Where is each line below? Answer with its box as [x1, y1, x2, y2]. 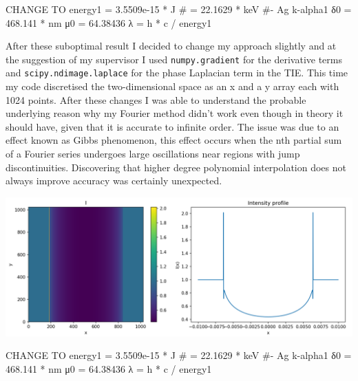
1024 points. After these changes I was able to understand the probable [6, 92, 306, 107]
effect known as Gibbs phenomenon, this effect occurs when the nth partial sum [6, 133, 342, 147]
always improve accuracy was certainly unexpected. [6, 173, 222, 188]
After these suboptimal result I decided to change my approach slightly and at [6, 39, 337, 53]
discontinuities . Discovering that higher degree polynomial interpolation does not [6, 160, 346, 174]
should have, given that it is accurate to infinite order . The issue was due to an [6, 119, 339, 133]
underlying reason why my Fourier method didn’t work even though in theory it [6, 106, 344, 120]
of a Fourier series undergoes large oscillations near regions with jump [6, 146, 300, 161]
